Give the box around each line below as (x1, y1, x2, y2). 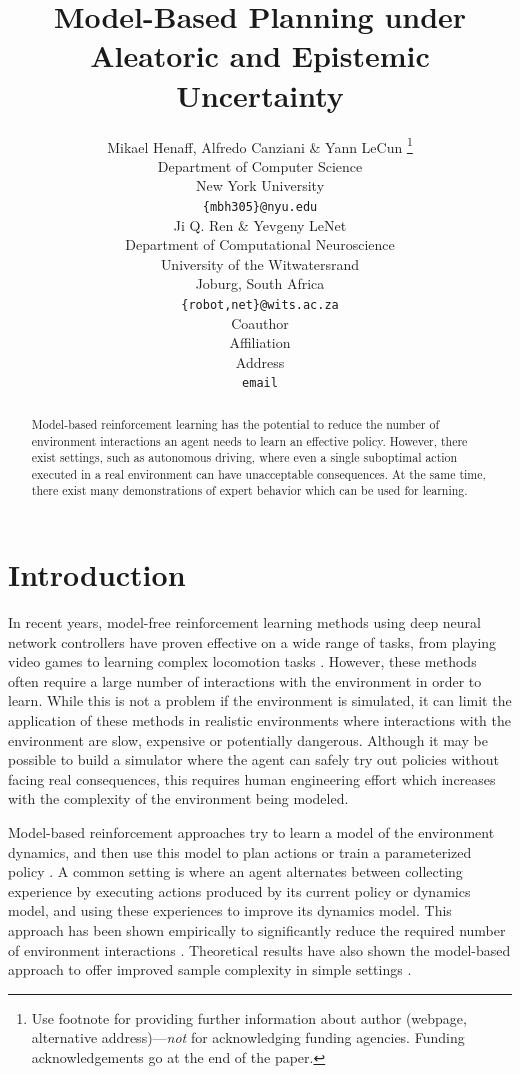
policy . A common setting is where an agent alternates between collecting (8, 861, 463, 882)
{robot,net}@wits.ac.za (181, 297, 339, 312)
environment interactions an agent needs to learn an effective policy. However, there (31, 432, 468, 449)
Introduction (8, 554, 186, 595)
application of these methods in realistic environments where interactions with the (8, 710, 511, 731)
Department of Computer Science (157, 155, 363, 176)
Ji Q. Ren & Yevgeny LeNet (173, 214, 347, 235)
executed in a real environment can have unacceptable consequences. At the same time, (31, 465, 486, 482)
